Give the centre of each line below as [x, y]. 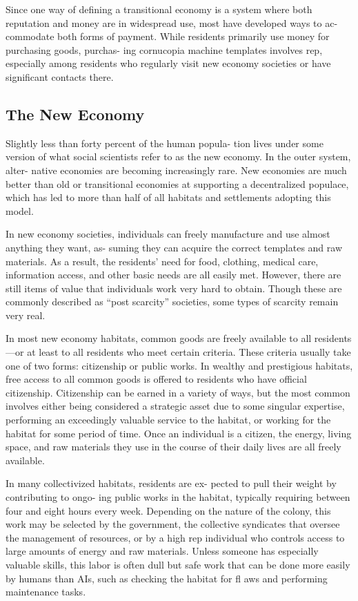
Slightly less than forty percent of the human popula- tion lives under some [165, 143]
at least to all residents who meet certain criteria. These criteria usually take [189, 352]
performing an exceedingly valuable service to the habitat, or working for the [168, 420]
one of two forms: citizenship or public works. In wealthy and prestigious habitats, [179, 365]
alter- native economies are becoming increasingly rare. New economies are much [176, 170]
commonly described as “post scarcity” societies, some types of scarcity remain [172, 302]
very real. [26, 315]
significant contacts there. [60, 76]
